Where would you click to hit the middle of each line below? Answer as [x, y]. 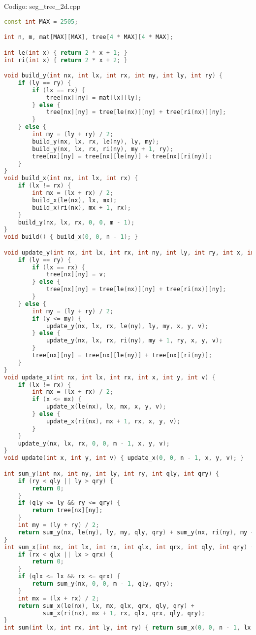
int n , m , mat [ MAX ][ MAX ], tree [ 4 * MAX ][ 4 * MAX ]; [89, 37]
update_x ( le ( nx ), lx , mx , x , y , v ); [106, 407]
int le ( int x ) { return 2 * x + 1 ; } [66, 53]
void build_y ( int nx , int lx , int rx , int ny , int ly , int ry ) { [113, 76]
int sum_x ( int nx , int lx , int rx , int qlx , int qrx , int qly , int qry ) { [129, 547]
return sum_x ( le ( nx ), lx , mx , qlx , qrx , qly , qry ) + [106, 606]
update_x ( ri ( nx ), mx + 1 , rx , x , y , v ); [113, 421]
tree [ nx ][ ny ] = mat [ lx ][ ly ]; [94, 97]
